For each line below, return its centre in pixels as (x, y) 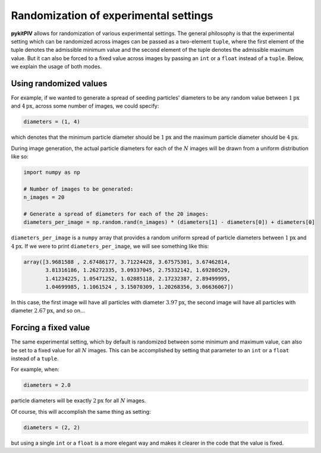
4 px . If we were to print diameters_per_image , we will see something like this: (110, 246)
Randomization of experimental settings (112, 15)
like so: (20, 157)
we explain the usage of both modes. (56, 67)
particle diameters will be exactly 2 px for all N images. (78, 401)
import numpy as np (52, 172)
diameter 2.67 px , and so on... (48, 311)
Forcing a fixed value (51, 328)
